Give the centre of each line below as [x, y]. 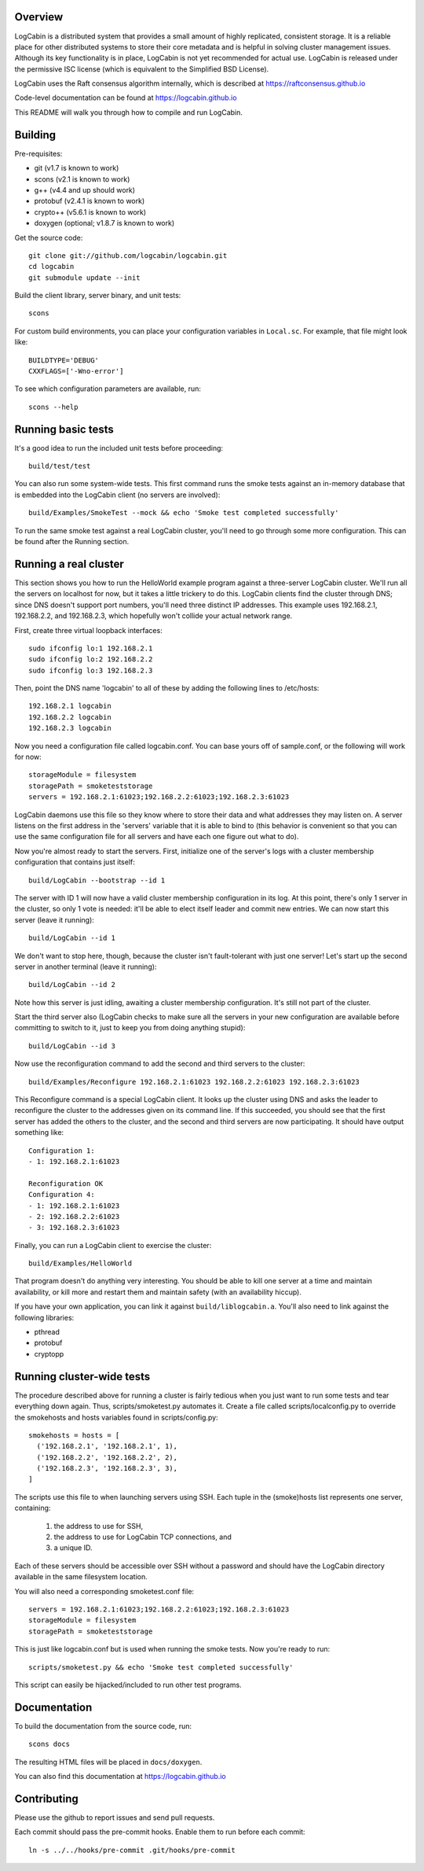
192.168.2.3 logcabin [70, 728]
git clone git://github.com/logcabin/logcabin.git [128, 255]
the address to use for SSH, [99, 1526]
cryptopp [49, 1354]
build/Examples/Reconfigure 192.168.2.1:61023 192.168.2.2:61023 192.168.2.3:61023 [194, 1082]
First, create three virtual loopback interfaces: [88, 630]
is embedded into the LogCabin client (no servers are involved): [117, 495]
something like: [39, 1133]
